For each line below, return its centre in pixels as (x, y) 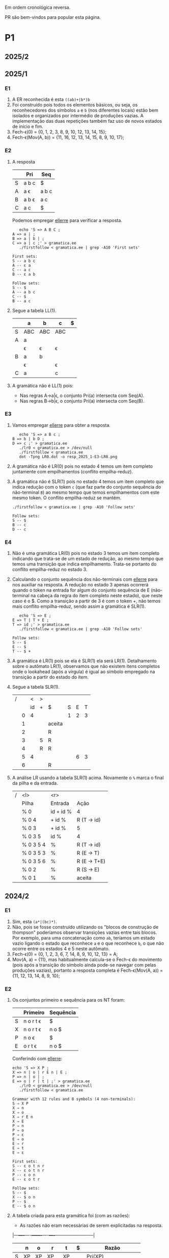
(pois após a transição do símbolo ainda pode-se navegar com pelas (84, 965)
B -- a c (21, 301)
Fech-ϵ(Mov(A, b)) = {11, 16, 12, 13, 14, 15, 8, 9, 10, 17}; (68, 138)
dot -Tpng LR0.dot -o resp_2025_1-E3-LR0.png (68, 457)
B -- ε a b (24, 274)
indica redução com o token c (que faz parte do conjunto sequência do (87, 487)
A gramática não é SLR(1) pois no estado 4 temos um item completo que (88, 481)
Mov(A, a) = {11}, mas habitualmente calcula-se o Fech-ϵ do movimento (87, 959)
